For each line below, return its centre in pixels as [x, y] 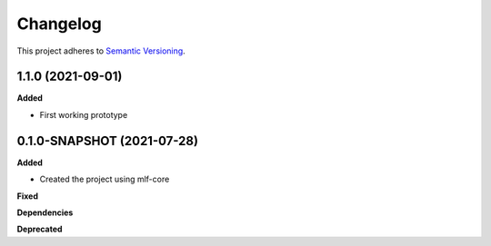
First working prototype [84, 114]
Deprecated [40, 229]
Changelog [59, 24]
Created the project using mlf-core [105, 179]
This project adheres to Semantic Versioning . [101, 51]
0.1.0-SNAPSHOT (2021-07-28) [108, 141]
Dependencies [45, 212]
